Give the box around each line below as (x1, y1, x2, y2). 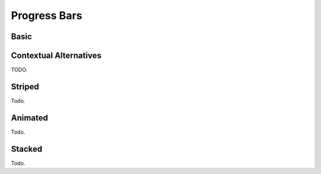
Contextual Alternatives (11, 50, 102, 61)
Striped (11, 81, 39, 91)
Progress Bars (11, 9, 83, 22)
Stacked (11, 144, 43, 154)
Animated (11, 113, 49, 123)
